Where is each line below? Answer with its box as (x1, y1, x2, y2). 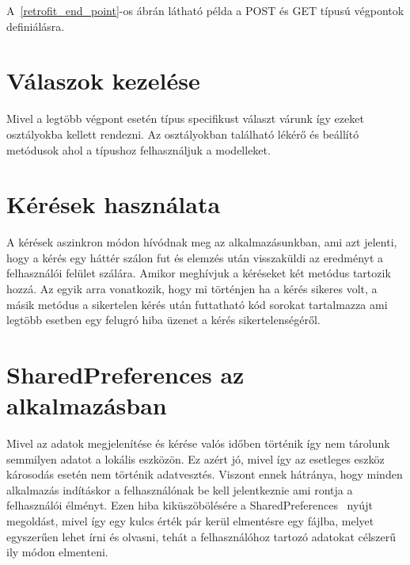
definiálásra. (6, 17, 65, 34)
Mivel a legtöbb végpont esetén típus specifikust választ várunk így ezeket (6, 110, 364, 127)
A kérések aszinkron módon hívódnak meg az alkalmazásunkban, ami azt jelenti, (6, 234, 397, 250)
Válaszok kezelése (6, 64, 200, 97)
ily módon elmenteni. (6, 544, 108, 560)
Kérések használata (6, 188, 221, 220)
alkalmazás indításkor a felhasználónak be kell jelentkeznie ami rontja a (6, 481, 353, 498)
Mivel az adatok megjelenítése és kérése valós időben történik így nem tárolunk (6, 435, 390, 452)
